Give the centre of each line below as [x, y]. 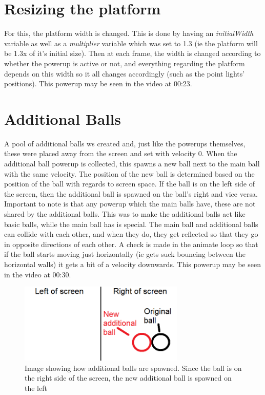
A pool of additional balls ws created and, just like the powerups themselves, [125, 143]
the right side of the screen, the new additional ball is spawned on [128, 378]
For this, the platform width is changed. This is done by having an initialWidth [129, 33]
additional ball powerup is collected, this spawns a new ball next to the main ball [132, 163]
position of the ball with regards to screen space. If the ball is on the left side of [130, 184]
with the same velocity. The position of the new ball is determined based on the [129, 173]
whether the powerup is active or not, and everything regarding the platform [125, 63]
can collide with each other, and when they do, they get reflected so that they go [131, 234]
